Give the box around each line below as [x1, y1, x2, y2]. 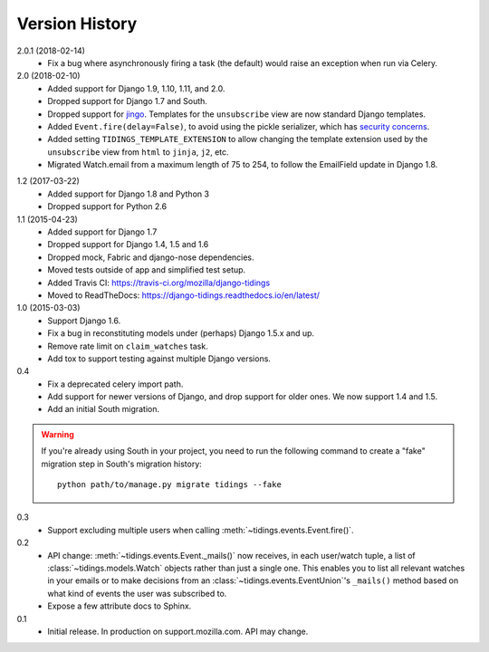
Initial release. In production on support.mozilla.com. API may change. [47, 626, 309, 637]
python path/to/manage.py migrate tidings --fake [57, 480, 283, 490]
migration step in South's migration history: [41, 458, 203, 469]
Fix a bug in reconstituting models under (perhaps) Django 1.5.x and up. [47, 328, 315, 339]
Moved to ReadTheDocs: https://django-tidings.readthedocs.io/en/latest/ [47, 290, 321, 301]
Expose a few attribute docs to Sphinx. [47, 600, 192, 611]
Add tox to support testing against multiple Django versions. [47, 353, 272, 364]
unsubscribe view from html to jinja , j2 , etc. [47, 146, 230, 158]
